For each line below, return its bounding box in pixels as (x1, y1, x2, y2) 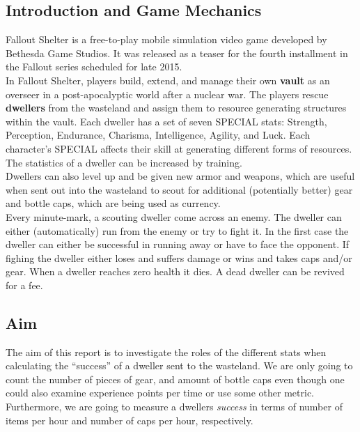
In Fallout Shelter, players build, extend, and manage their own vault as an (6, 72, 330, 87)
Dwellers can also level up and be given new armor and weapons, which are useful (6, 169, 355, 183)
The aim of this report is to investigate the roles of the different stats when (6, 344, 327, 359)
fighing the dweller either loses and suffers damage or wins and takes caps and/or (6, 250, 352, 265)
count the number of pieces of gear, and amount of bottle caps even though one (6, 371, 345, 386)
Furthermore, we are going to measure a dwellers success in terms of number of (6, 399, 343, 414)
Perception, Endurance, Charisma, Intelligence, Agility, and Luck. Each (6, 128, 311, 142)
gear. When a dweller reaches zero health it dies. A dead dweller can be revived (6, 264, 345, 279)
